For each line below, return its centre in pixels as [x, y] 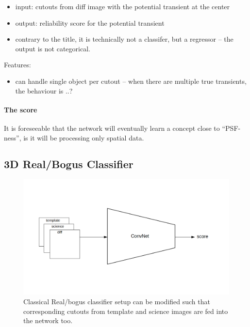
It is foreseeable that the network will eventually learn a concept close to [112, 128]
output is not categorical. [53, 48]
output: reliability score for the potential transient [90, 23]
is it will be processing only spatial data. [84, 137]
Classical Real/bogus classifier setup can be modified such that [117, 302]
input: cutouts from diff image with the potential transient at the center [123, 6]
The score [21, 109]
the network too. [48, 320]
